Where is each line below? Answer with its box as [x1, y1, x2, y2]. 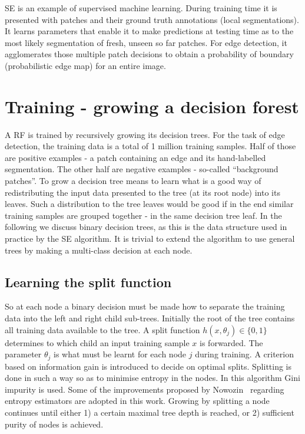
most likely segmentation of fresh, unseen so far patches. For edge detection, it [5, 36, 287, 48]
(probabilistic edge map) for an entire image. [5, 59, 166, 71]
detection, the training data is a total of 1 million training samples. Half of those [5, 140, 296, 152]
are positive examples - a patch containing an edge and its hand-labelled [5, 151, 266, 163]
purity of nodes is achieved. [5, 417, 104, 430]
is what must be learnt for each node [54, 348, 187, 360]
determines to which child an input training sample [5, 336, 190, 348]
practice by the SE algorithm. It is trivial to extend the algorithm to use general [5, 232, 295, 245]
